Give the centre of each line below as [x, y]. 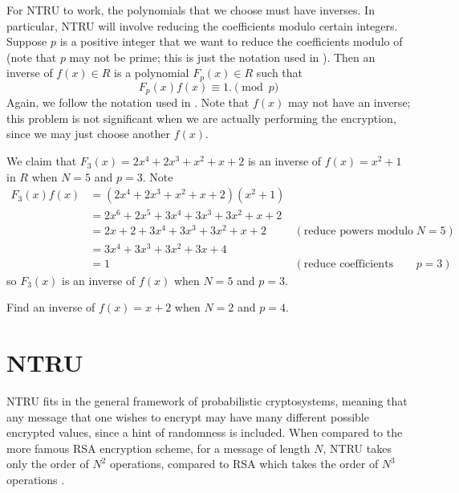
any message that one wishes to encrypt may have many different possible [188, 416]
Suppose [27, 41]
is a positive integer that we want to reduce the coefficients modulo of [231, 41]
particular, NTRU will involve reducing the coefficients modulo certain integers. [202, 25]
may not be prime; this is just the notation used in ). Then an [222, 57]
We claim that [42, 161]
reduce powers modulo [359, 232]
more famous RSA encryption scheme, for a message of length [158, 448]
